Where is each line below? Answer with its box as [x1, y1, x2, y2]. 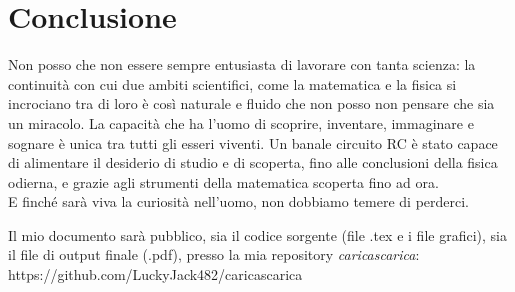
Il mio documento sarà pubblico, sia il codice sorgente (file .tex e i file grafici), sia [8, 224, 507, 245]
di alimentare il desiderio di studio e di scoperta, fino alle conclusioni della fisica [8, 152, 498, 173]
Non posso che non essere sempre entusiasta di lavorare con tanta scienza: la [8, 54, 476, 75]
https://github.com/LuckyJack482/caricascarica [8, 264, 303, 285]
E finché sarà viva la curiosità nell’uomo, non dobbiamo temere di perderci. [8, 191, 470, 212]
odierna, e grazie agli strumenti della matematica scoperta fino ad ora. [8, 171, 439, 192]
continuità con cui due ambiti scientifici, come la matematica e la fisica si [8, 73, 457, 94]
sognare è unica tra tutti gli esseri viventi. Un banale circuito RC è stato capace [8, 132, 498, 153]
